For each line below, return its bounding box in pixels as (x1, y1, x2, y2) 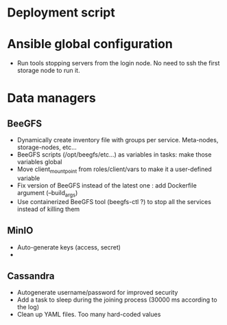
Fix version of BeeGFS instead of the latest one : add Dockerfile (16, 181, 197, 190)
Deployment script (7, 5, 115, 21)
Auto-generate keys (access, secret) (16, 243, 121, 251)
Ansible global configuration (7, 36, 173, 52)
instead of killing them (16, 205, 80, 213)
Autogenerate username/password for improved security (16, 289, 178, 297)
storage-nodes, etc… (16, 143, 77, 152)
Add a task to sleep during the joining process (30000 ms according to (16, 295, 217, 304)
